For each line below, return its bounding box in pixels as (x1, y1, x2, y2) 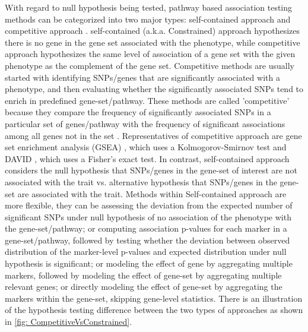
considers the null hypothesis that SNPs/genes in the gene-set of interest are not (5, 164, 297, 176)
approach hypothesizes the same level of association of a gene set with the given (5, 48, 296, 60)
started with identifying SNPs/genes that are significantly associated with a (5, 71, 280, 83)
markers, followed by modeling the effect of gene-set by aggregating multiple (5, 268, 282, 281)
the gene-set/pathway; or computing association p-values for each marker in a (5, 222, 287, 235)
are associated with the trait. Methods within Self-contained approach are (17, 187, 287, 200)
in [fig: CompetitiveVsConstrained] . (5, 315, 132, 328)
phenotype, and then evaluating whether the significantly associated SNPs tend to (5, 83, 304, 95)
